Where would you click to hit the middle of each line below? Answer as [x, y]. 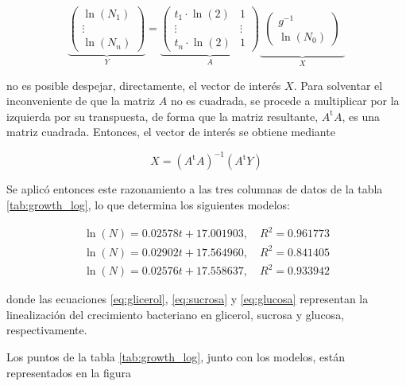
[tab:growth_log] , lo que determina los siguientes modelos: [149, 205]
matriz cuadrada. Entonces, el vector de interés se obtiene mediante [171, 132]
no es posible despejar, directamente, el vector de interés [144, 85]
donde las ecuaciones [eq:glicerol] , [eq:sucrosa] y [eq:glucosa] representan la [188, 299]
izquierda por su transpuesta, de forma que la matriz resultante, [162, 116]
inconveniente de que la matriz [81, 101]
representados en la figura [69, 372]
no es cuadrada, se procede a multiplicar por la [285, 101]
